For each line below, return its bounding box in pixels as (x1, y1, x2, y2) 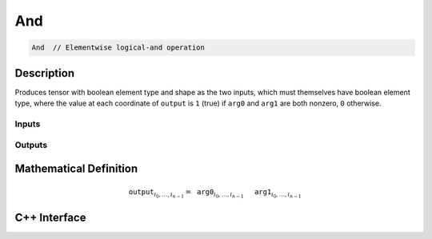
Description (14, 66, 75, 80)
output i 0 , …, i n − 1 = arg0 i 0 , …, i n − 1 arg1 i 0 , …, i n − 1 (128, 188, 302, 200)
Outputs (14, 140, 48, 151)
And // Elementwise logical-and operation (31, 43, 206, 52)
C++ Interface (14, 210, 86, 224)
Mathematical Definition (14, 161, 138, 175)
